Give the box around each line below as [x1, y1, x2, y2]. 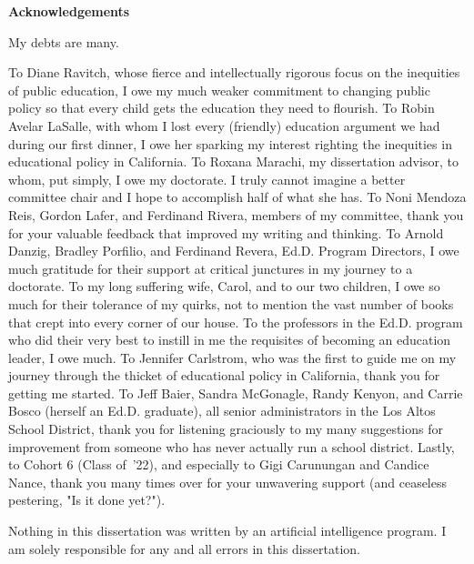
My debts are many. [8, 32, 119, 51]
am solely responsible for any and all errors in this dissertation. [8, 539, 360, 558]
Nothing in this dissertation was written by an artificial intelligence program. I [8, 521, 447, 540]
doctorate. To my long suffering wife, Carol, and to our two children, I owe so [8, 277, 440, 296]
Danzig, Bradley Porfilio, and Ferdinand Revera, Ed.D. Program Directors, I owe [8, 241, 459, 260]
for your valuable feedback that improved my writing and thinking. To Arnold [8, 223, 444, 242]
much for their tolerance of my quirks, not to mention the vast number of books [8, 294, 454, 313]
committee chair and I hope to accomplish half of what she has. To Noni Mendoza [8, 187, 467, 206]
